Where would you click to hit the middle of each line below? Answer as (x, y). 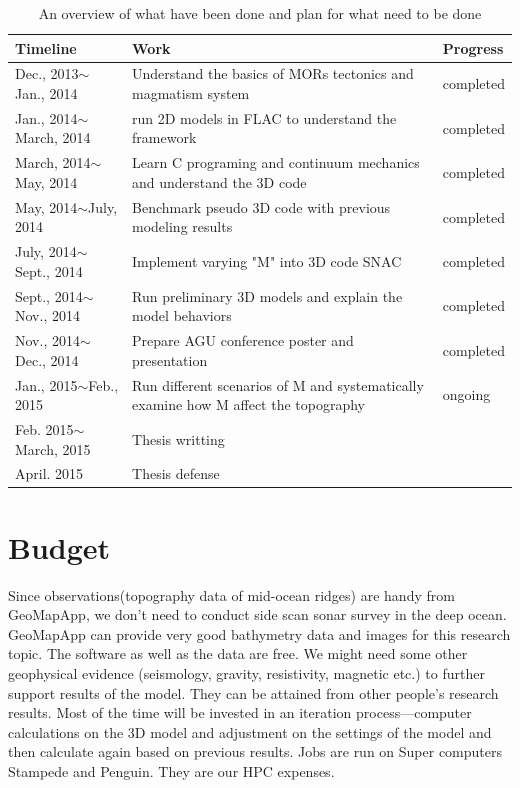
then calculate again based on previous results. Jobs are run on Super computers (255, 751)
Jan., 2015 (46, 384)
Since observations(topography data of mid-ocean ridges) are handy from (231, 594)
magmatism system (191, 93)
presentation (170, 359)
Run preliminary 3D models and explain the (267, 295)
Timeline (46, 47)
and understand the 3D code (219, 181)
